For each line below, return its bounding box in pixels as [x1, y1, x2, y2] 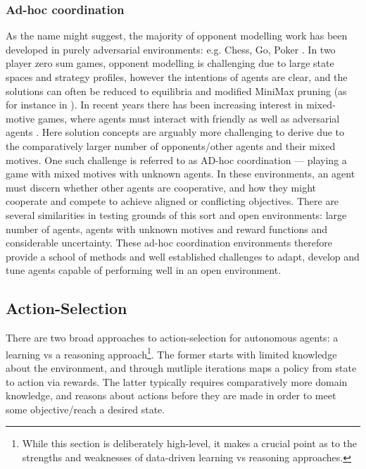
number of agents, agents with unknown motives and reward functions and [6, 221, 328, 236]
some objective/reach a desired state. [6, 401, 165, 416]
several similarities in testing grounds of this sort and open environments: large [6, 207, 347, 222]
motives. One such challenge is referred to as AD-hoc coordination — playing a [6, 152, 347, 167]
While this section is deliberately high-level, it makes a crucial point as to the [22, 436, 358, 451]
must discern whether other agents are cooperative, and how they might [6, 180, 317, 194]
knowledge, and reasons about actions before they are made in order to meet [6, 388, 336, 403]
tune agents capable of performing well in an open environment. [6, 263, 282, 277]
